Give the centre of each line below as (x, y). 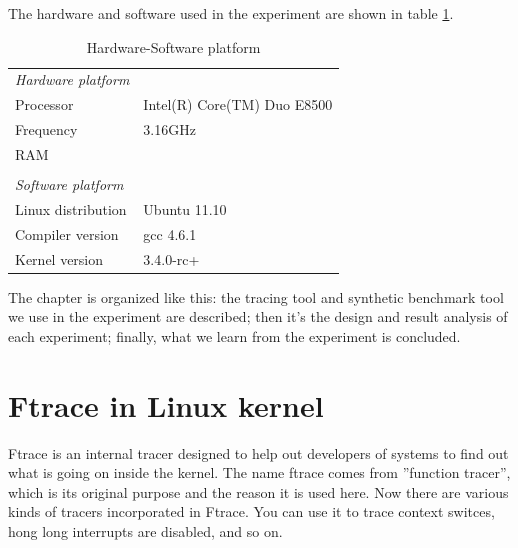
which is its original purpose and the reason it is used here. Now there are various (258, 491)
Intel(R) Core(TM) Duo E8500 (238, 104)
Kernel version (59, 258)
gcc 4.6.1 (170, 233)
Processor (44, 104)
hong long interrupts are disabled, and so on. (145, 530)
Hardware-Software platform (173, 46)
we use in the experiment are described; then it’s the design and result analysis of (258, 316)
